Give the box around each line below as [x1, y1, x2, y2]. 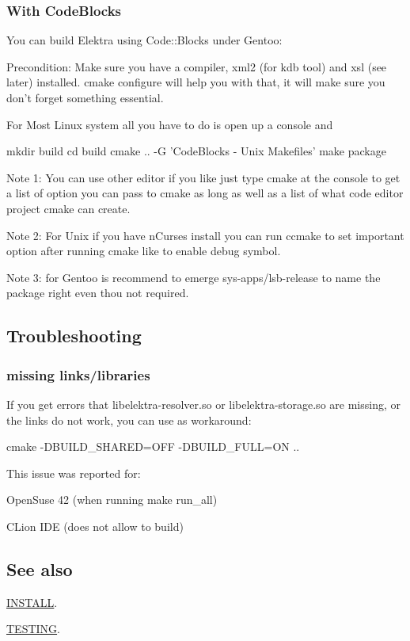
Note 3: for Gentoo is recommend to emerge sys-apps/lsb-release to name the [6, 269, 381, 285]
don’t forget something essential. [6, 90, 164, 105]
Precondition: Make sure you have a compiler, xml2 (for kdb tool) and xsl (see [6, 58, 387, 74]
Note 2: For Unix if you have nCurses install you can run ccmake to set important [6, 227, 404, 243]
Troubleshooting [6, 323, 142, 348]
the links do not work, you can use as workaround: [6, 411, 252, 428]
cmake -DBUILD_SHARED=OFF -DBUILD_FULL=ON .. [6, 438, 300, 455]
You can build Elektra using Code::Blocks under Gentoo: [6, 32, 283, 48]
